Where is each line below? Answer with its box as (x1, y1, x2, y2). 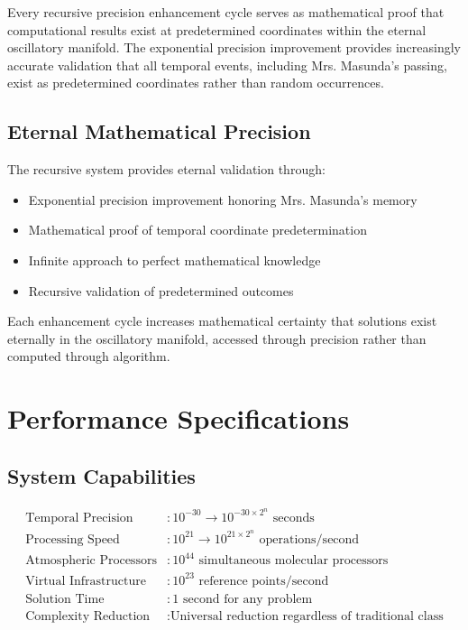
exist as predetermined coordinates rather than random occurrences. (7, 73, 384, 92)
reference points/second (198, 574, 329, 588)
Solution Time (25, 592, 105, 606)
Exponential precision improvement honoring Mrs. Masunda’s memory (28, 190, 418, 208)
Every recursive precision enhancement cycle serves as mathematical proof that (7, 3, 445, 21)
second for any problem (183, 592, 313, 606)
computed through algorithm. (7, 347, 170, 366)
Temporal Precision (25, 511, 133, 524)
